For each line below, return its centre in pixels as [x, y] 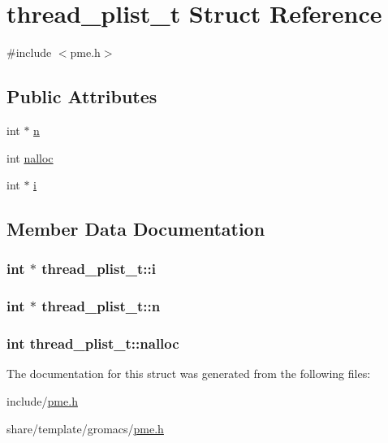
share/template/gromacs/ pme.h [85, 428]
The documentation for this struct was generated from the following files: [189, 374]
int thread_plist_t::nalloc [93, 343]
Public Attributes [82, 96]
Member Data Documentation [136, 229]
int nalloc [30, 157]
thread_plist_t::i [99, 269]
